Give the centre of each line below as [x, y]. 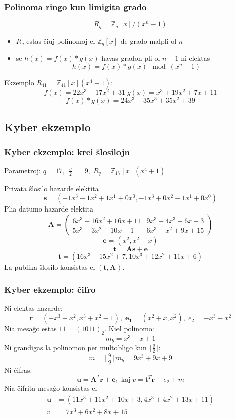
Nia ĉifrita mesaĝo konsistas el [51, 388]
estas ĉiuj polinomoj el [61, 40]
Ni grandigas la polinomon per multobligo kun [75, 347]
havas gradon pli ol [131, 58]
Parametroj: [23, 170]
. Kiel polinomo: [129, 328]
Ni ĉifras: [18, 370]
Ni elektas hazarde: [33, 308]
